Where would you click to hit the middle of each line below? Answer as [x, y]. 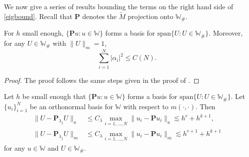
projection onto [151, 16]
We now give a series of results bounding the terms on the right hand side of [119, 6]
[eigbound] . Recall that [38, 16]
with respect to [146, 106]
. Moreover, [226, 33]
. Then [205, 106]
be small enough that [54, 96]
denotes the [100, 16]
